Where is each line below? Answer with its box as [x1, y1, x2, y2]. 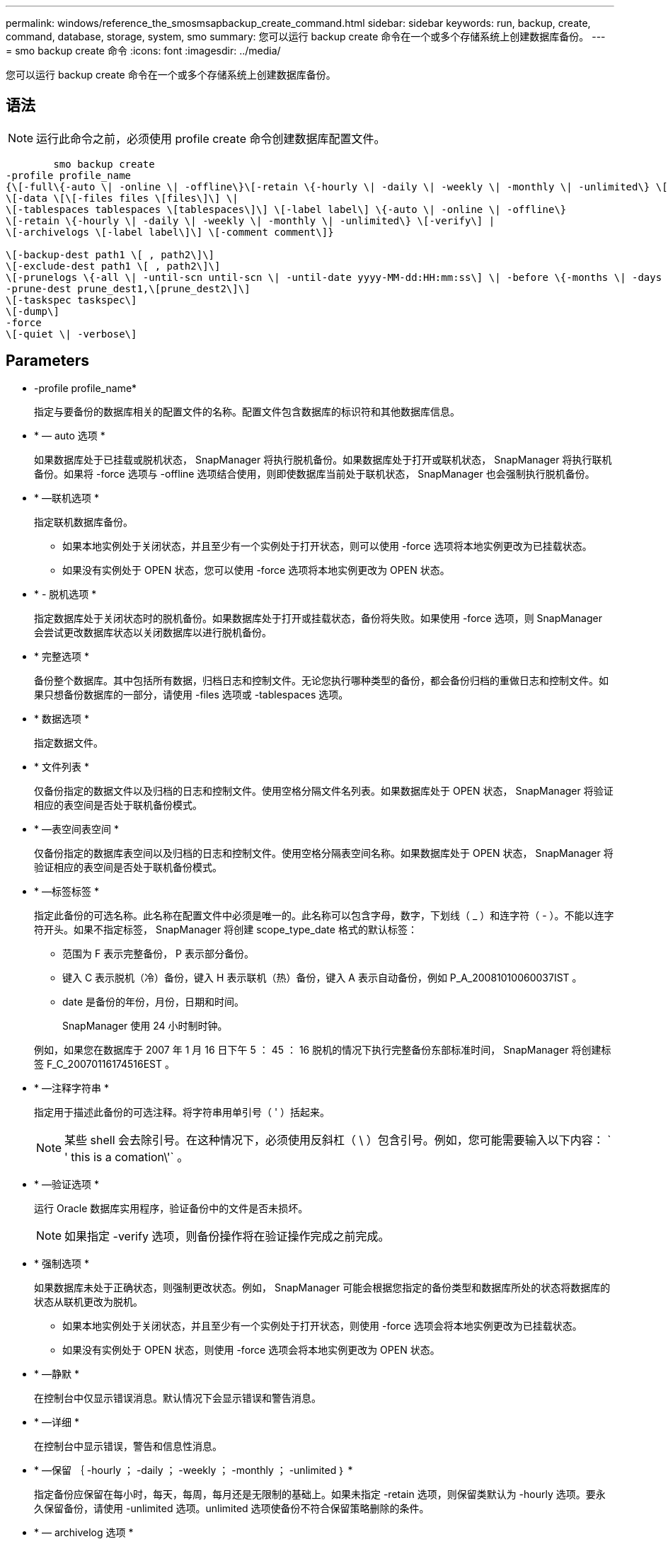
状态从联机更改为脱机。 [34, 1295, 143, 1308]
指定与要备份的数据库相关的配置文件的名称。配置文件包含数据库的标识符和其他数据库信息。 [34, 405, 460, 417]
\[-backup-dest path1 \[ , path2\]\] [6, 248, 215, 260]
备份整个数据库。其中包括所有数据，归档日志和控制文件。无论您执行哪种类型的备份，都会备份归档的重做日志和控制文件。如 [34, 674, 609, 686]
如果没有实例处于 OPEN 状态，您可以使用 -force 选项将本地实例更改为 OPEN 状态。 [62, 563, 450, 576]
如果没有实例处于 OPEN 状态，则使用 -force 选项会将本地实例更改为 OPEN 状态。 [62, 1343, 440, 1356]
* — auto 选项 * [34, 429, 105, 442]
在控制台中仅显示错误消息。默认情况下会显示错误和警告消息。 [34, 1391, 321, 1404]
